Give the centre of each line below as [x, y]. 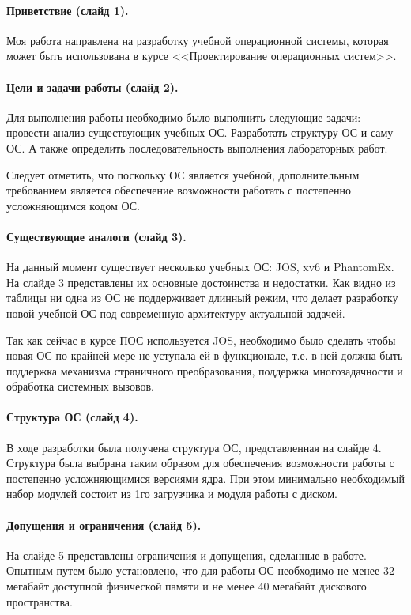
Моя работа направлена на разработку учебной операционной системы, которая [198, 40]
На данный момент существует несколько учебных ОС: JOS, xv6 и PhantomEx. [200, 267]
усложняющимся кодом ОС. [73, 205]
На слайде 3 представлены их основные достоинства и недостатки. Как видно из [201, 282]
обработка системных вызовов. [81, 386]
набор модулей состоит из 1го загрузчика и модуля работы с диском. [172, 494]
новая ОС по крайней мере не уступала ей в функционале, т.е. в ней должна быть [205, 355]
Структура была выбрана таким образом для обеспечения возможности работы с [200, 463]
